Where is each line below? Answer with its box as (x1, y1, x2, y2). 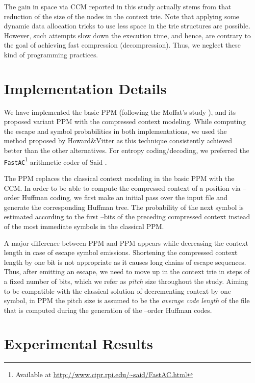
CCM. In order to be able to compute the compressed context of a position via (4, 182, 241, 193)
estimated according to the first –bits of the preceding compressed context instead (4, 211, 250, 222)
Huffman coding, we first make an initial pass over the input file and (22, 192, 228, 203)
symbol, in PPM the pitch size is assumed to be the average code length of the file (4, 295, 250, 306)
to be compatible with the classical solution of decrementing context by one (4, 285, 231, 296)
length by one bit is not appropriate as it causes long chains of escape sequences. (4, 256, 246, 267)
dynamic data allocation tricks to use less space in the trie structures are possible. (4, 21, 251, 31)
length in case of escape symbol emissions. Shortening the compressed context (4, 247, 238, 257)
